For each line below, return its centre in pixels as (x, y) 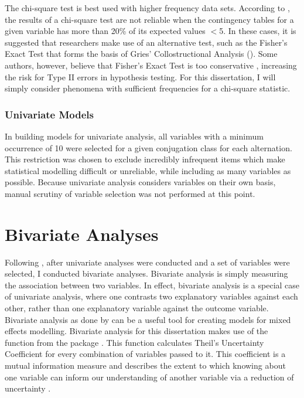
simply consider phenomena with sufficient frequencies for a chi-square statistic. (148, 88)
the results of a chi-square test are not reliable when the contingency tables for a (149, 19)
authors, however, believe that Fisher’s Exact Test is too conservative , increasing (151, 65)
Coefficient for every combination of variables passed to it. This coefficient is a (145, 354)
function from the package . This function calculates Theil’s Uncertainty (134, 342)
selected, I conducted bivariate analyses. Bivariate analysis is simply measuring (146, 273)
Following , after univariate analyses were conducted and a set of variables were (147, 262)
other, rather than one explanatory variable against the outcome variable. (137, 308)
